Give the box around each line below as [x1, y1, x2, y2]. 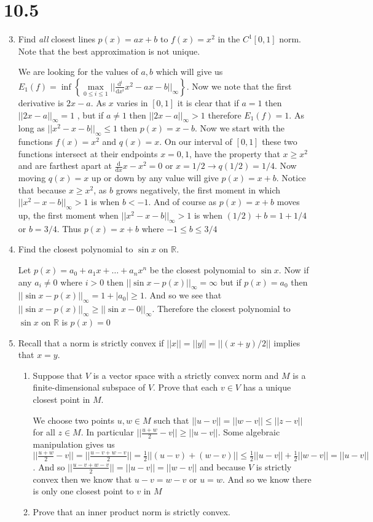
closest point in [33, 393, 90, 406]
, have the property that [189, 147, 280, 160]
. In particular [80, 426, 134, 438]
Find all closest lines [18, 33, 95, 45]
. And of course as [148, 195, 217, 208]
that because [18, 183, 66, 196]
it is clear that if [177, 96, 239, 109]
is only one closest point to [33, 485, 134, 497]
